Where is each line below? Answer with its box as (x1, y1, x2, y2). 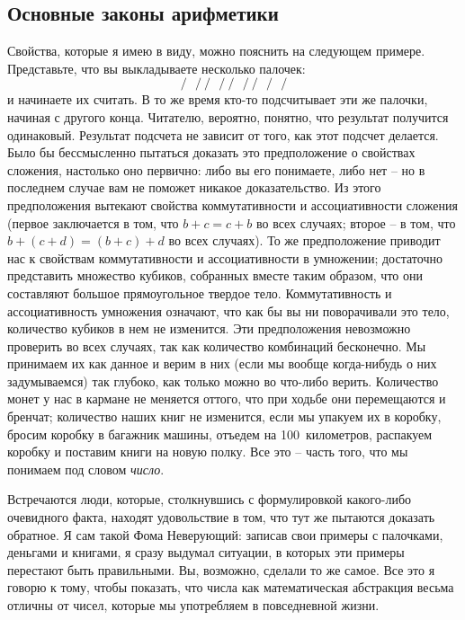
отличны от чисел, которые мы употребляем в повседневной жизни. (7, 596, 380, 615)
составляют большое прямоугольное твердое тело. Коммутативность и (7, 283, 392, 302)
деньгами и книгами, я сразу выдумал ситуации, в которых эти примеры (7, 543, 405, 562)
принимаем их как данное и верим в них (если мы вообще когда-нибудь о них (7, 354, 437, 373)
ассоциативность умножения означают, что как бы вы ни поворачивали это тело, (7, 301, 450, 320)
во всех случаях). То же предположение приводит (168, 231, 441, 250)
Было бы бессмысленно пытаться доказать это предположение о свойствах (7, 143, 416, 162)
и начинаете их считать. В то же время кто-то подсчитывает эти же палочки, (7, 90, 428, 109)
